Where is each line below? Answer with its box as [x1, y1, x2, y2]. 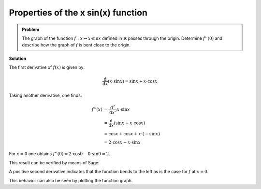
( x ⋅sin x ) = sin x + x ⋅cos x [108, 78, 158, 84]
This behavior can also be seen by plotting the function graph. [9, 177, 133, 183]
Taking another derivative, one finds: [9, 92, 82, 99]
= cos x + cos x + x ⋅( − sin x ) [104, 131, 160, 136]
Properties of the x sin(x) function [9, 7, 147, 18]
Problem [22, 27, 40, 32]
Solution [9, 56, 27, 61]
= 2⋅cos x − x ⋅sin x [104, 139, 141, 145]
